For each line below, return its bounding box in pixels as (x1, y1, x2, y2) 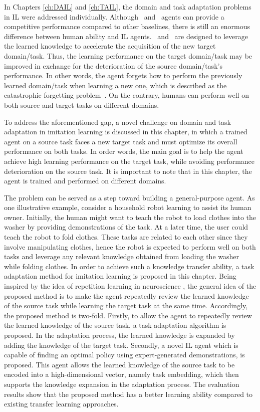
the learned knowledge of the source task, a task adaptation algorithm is (4, 320, 226, 330)
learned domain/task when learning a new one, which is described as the (4, 80, 227, 90)
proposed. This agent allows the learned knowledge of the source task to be (4, 359, 235, 369)
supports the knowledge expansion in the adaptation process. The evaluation (4, 378, 239, 389)
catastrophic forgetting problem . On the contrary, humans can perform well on (4, 90, 249, 100)
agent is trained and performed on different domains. (4, 175, 166, 186)
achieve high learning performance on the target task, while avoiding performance (4, 155, 255, 166)
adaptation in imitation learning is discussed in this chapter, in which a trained (4, 126, 247, 137)
